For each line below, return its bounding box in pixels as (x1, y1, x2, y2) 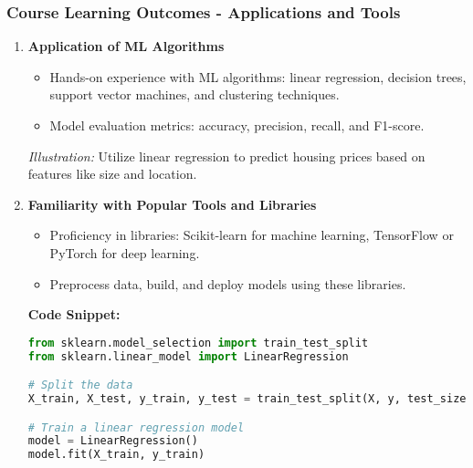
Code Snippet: (27, 305, 121, 324)
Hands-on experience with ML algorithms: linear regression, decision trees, (49, 67, 467, 86)
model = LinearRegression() (27, 434, 198, 448)
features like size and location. (27, 164, 197, 183)
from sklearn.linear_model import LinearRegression (27, 349, 349, 363)
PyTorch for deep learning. (49, 243, 200, 262)
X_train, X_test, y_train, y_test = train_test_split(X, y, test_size (27, 392, 467, 406)
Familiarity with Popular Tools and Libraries (27, 194, 317, 213)
